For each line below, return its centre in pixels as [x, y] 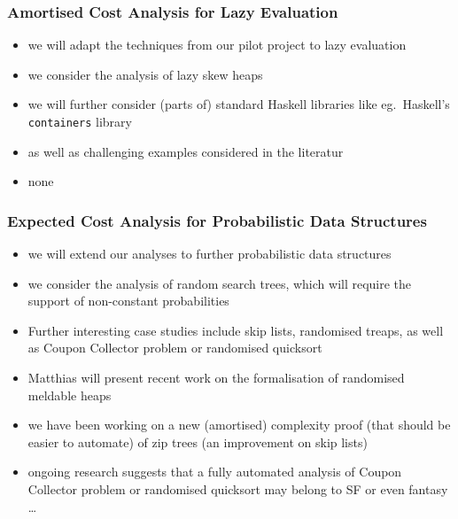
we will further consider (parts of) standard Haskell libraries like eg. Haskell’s [239, 104]
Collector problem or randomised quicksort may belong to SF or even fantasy [238, 489]
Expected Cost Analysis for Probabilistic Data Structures [217, 220]
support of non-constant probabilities [128, 301]
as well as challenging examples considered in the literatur [186, 151]
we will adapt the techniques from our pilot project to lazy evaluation [217, 45]
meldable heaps [70, 395]
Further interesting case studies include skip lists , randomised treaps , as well [236, 330]
